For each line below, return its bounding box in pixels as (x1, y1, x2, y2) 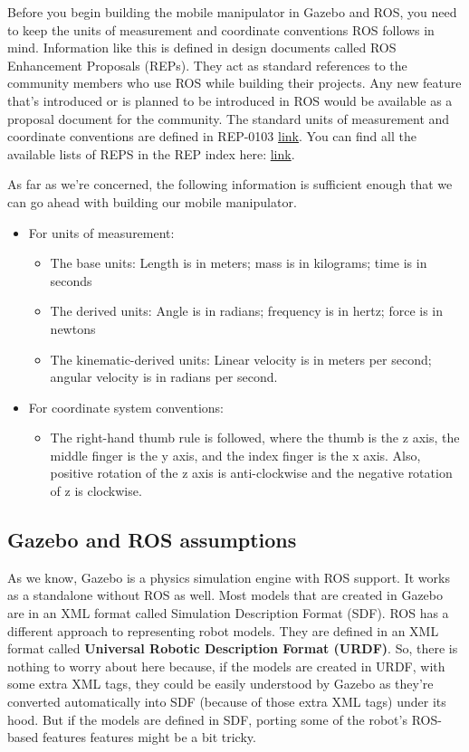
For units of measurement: (28, 223, 175, 242)
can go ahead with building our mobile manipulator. (7, 192, 297, 211)
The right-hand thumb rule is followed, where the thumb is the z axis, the (50, 428, 460, 447)
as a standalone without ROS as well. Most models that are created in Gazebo (7, 585, 443, 604)
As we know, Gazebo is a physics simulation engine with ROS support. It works (7, 567, 450, 586)
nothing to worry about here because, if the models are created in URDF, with (7, 656, 445, 675)
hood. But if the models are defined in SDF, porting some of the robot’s (7, 709, 407, 728)
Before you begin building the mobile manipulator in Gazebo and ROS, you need (7, 3, 457, 21)
